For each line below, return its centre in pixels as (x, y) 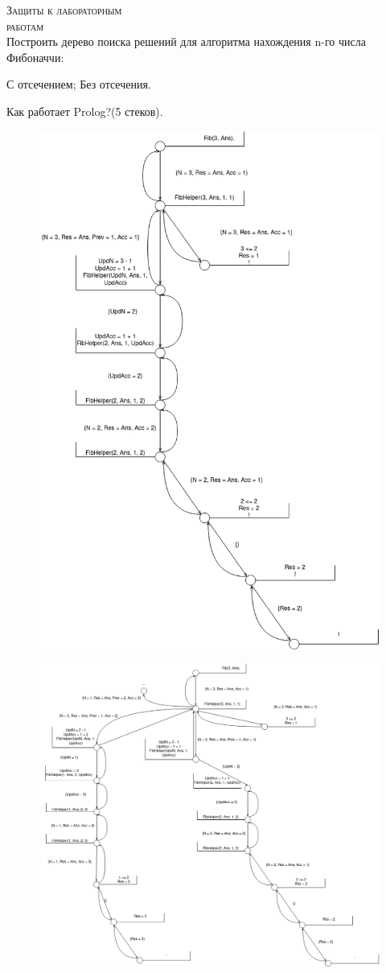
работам (25, 25)
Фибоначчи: (35, 57)
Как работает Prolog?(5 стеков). (85, 111)
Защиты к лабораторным (64, 10)
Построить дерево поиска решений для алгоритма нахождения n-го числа (186, 41)
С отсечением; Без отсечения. (79, 84)
